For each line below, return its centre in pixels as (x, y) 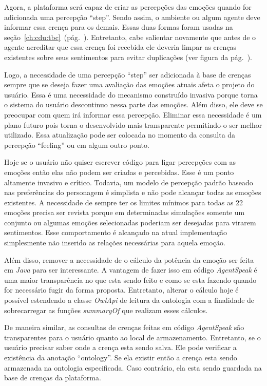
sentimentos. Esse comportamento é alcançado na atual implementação (116, 232)
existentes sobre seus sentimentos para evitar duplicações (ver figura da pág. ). (128, 57)
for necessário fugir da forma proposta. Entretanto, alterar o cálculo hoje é (121, 290)
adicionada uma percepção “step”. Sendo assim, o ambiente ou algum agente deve (132, 17)
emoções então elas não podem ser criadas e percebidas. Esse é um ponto (119, 172)
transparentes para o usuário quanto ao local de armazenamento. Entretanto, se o (132, 337)
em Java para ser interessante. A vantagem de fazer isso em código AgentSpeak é (131, 270)
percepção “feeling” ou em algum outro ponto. (77, 144)
